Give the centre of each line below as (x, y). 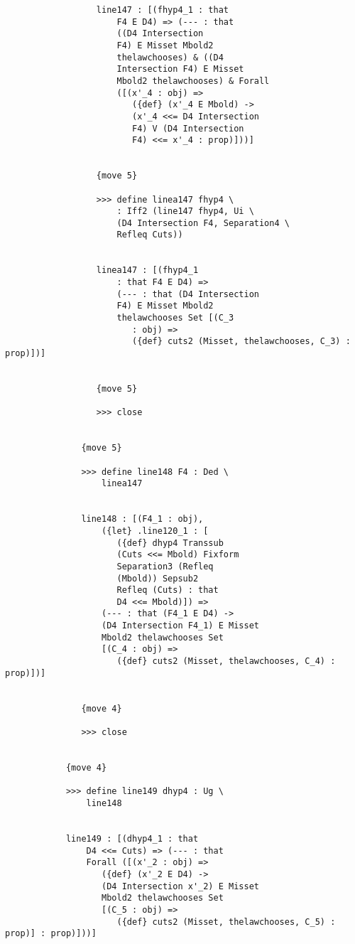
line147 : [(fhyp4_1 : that (162, 10)
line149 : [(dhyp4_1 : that (132, 838)
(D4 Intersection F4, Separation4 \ (203, 223)
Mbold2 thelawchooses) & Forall (193, 81)
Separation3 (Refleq (165, 566)
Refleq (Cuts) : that (168, 590)
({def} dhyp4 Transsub (170, 543)
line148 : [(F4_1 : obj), (142, 519)
